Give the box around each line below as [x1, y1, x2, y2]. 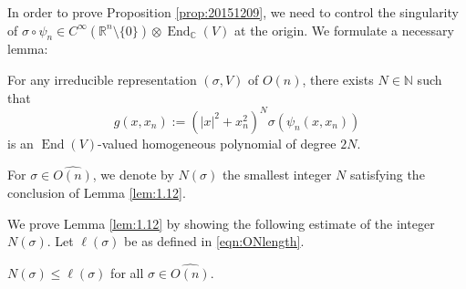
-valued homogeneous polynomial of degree [98, 133, 337, 152]
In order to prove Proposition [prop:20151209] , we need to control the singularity [7, 3, 459, 21]
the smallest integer [222, 165, 332, 184]
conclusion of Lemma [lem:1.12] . [7, 183, 186, 202]
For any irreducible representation [7, 69, 197, 88]
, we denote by [92, 165, 174, 184]
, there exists [302, 69, 374, 88]
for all [110, 263, 144, 283]
